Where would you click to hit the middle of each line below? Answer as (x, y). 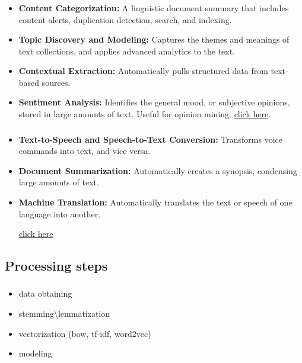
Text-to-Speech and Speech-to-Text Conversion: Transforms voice (151, 139)
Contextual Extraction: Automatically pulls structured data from (143, 71)
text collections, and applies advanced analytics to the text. (127, 51)
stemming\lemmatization (64, 314)
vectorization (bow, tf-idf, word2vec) (85, 333)
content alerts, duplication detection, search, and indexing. (125, 19)
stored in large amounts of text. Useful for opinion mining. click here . (145, 114)
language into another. (60, 213)
